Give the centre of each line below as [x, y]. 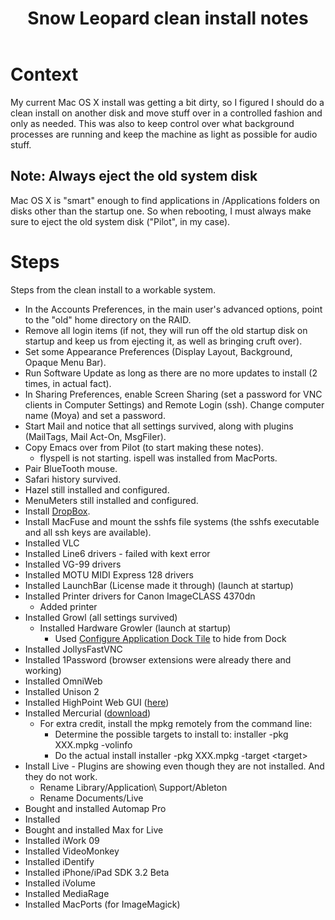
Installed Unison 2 [62, 691]
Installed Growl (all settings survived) [101, 617]
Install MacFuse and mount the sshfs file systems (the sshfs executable [172, 521]
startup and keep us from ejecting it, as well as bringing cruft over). [163, 341]
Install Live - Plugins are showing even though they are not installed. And [174, 766]
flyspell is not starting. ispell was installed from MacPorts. [158, 458]
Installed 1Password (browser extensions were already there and [158, 659]
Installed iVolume [60, 883]
